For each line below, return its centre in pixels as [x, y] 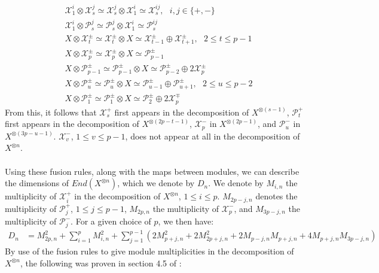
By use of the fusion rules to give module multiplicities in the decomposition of [149, 251]
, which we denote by [156, 183]
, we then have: [186, 221]
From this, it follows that [51, 112]
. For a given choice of [111, 221]
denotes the [276, 196]
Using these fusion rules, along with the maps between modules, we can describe [152, 171]
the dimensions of [37, 183]
